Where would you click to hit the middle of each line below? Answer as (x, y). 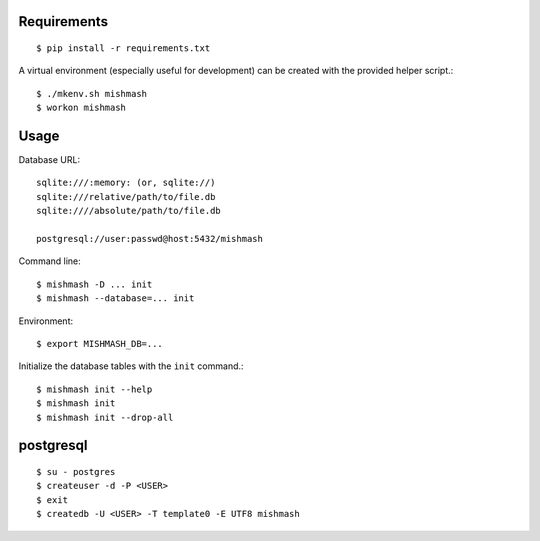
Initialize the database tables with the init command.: (131, 366)
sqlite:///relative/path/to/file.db (126, 196)
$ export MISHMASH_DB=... (100, 343)
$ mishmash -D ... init (94, 284)
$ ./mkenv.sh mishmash (92, 93)
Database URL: (49, 160)
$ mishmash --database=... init (115, 298)
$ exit (52, 499)
